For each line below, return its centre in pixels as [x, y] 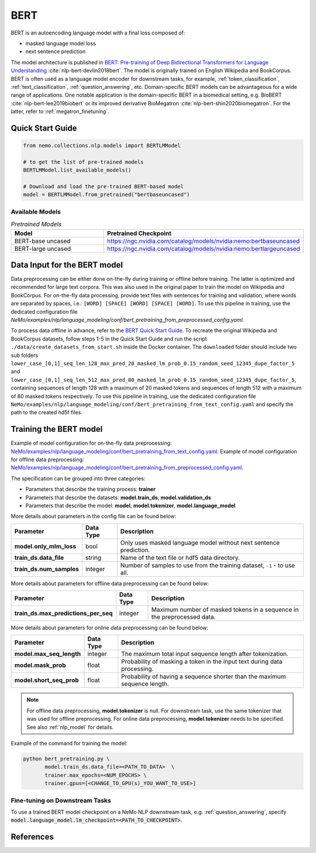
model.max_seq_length [48, 654]
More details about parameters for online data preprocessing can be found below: [110, 628]
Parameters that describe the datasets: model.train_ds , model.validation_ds [118, 497]
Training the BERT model [57, 429]
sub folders [25, 355]
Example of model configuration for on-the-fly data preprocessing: [91, 443]
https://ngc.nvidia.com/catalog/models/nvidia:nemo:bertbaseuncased [204, 241]
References [32, 837]
